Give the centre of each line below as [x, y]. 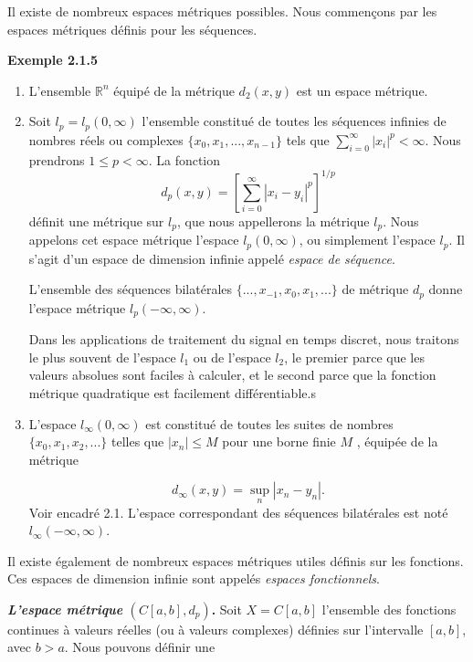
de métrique [375, 289]
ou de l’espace [232, 357]
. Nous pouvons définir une [140, 647]
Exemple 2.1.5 [53, 60]
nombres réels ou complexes [106, 139]
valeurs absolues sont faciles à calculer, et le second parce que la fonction [232, 375]
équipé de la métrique [174, 90]
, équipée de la [397, 441]
